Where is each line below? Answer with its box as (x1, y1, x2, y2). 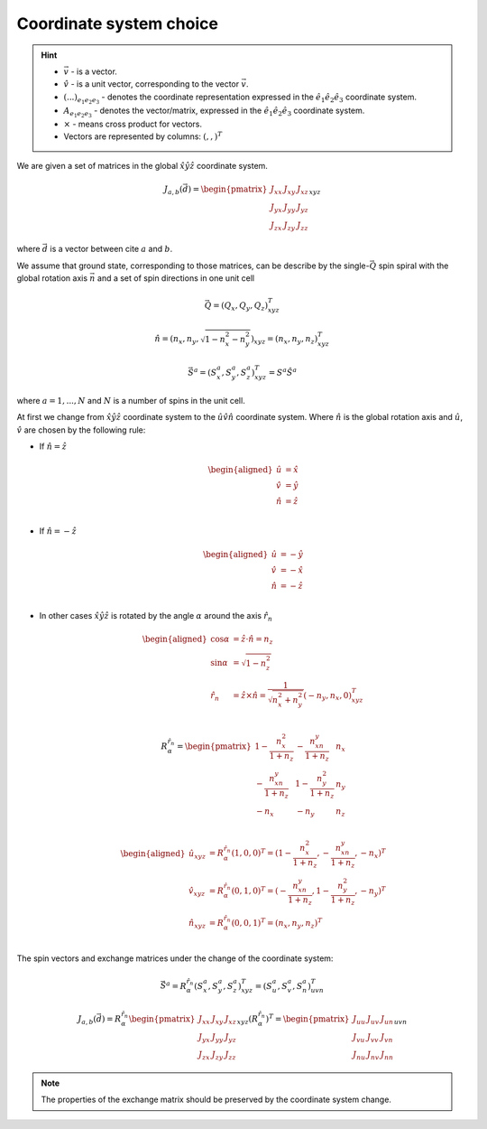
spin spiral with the (378, 260, 449, 271)
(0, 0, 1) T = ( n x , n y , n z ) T (231, 917, 323, 930)
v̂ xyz (188, 885, 206, 898)
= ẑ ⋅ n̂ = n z (233, 634, 274, 646)
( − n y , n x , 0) (303, 690, 352, 703)
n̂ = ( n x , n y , (154, 334, 199, 347)
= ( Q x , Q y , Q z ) (212, 300, 269, 313)
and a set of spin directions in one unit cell (96, 272, 255, 284)
